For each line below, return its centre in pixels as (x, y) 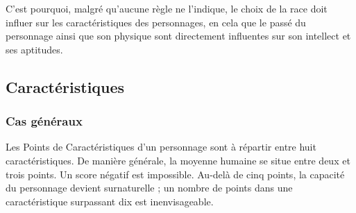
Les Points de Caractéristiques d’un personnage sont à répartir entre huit (161, 147)
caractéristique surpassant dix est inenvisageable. (110, 201)
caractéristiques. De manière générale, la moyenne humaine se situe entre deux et (178, 160)
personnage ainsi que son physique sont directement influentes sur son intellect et (178, 36)
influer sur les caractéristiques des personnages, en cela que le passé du (156, 22)
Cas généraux (44, 121)
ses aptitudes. (34, 49)
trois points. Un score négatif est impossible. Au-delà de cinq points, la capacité (175, 174)
